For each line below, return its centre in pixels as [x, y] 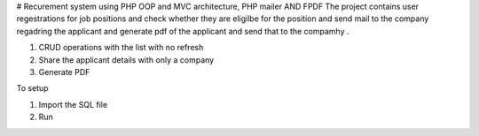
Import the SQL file [73, 104]
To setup [32, 88]
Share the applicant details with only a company [126, 60]
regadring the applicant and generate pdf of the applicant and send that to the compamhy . [183, 31]
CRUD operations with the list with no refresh [121, 48]
